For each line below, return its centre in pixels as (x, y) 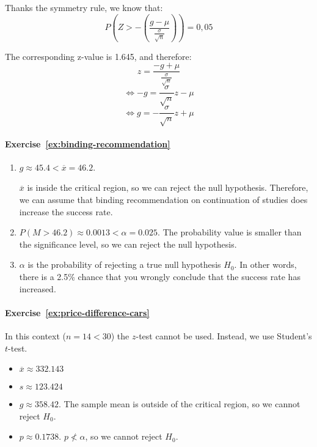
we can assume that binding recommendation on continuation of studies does (163, 200)
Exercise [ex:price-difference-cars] (77, 312)
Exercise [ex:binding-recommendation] (88, 143)
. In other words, (265, 264)
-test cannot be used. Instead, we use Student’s (224, 336)
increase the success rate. (66, 211)
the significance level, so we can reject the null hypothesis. (128, 244)
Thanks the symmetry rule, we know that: (84, 7)
